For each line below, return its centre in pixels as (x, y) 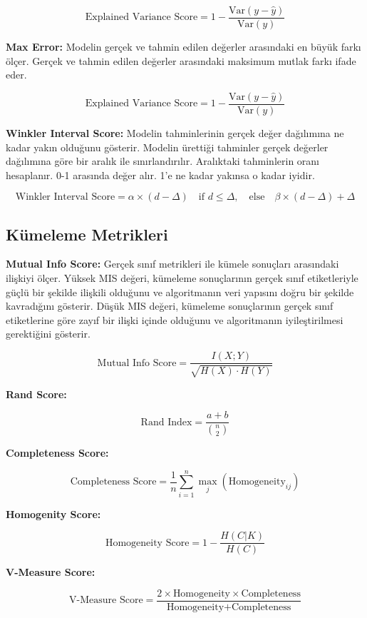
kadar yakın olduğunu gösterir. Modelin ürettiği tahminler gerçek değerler (167, 147)
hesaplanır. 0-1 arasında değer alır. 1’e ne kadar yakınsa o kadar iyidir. (160, 174)
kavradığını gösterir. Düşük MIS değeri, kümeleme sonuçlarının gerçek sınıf (170, 306)
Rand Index (166, 422)
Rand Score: (36, 394)
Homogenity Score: (53, 513)
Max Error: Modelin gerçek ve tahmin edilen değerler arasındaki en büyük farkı (183, 47)
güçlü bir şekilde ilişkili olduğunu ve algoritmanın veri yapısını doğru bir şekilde (180, 292)
